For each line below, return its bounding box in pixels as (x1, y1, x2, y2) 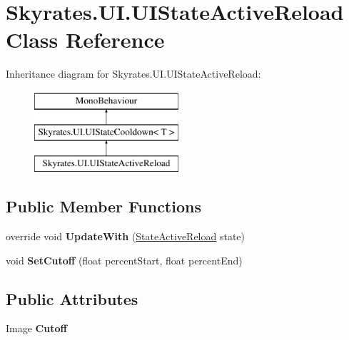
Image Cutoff (6, 321, 67, 336)
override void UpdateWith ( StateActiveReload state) (6, 229, 246, 244)
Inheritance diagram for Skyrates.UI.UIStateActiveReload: (6, 66, 261, 81)
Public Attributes (6, 287, 138, 309)
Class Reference (6, 25, 165, 54)
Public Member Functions (6, 195, 201, 217)
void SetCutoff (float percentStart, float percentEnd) (6, 252, 243, 267)
